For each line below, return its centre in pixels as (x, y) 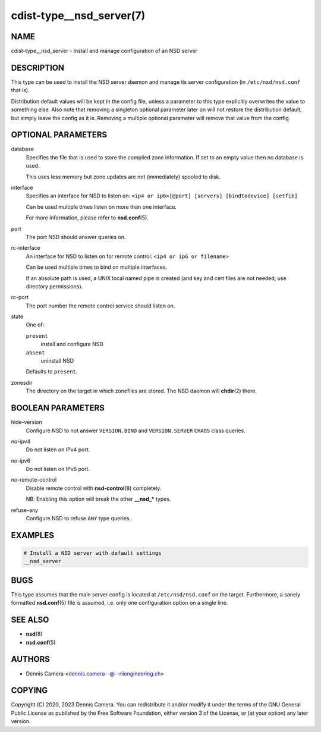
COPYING (29, 691)
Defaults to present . (52, 372)
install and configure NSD (72, 344)
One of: (35, 325)
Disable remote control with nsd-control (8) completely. (94, 488)
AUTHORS (31, 659)
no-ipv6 (21, 460)
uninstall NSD (57, 361)
